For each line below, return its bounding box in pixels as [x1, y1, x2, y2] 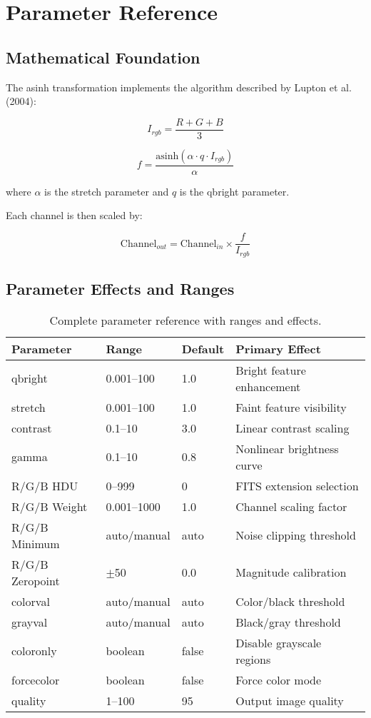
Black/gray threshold [235, 613, 341, 630]
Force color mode [235, 671, 322, 688]
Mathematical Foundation [6, 46, 200, 68]
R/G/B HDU [11, 477, 78, 494]
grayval [11, 613, 48, 630]
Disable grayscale [235, 634, 322, 651]
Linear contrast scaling [235, 419, 350, 436]
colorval [11, 592, 50, 610]
